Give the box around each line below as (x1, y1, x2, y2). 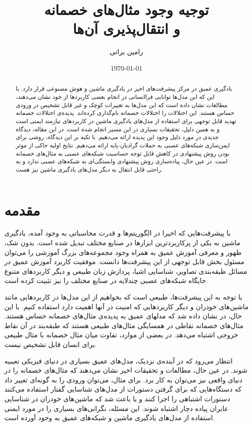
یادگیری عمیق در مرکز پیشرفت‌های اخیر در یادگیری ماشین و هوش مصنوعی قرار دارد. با (16, 84, 232, 93)
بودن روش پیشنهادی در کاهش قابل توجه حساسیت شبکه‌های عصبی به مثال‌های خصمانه (16, 149, 230, 157)
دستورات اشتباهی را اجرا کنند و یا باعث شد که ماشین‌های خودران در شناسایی (4, 393, 230, 403)
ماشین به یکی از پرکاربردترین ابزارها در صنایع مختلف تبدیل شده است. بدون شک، (4, 237, 240, 248)
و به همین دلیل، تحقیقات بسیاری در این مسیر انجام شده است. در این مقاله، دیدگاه (16, 125, 220, 133)
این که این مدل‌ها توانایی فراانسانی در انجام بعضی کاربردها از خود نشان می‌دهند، (16, 92, 215, 100)
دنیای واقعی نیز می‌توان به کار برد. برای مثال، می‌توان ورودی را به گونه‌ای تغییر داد (4, 374, 242, 384)
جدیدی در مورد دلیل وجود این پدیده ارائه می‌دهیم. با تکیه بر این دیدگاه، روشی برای (16, 133, 219, 141)
